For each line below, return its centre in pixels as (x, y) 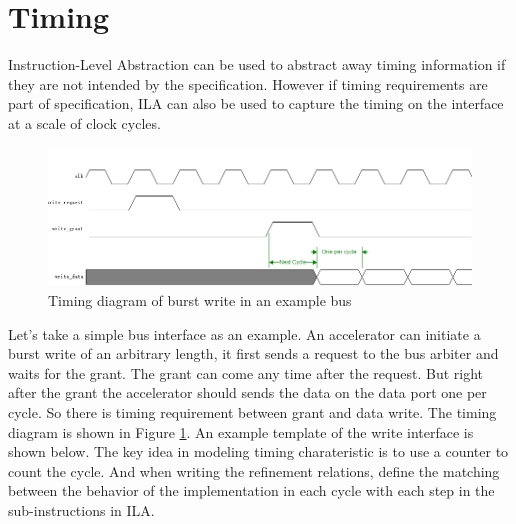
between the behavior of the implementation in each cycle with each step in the (251, 490)
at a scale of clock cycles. (84, 122)
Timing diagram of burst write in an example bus (200, 300)
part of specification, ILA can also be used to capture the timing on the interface (256, 103)
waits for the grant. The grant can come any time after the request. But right (245, 372)
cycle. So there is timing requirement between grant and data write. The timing (252, 412)
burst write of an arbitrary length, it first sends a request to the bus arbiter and (253, 353)
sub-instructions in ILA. (81, 510)
